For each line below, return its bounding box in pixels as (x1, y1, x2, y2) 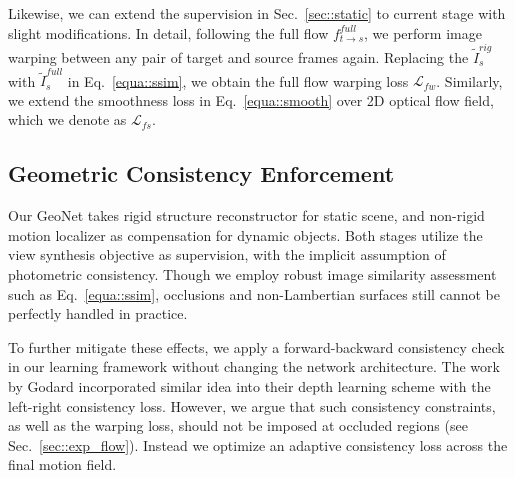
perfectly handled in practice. (8, 303, 188, 324)
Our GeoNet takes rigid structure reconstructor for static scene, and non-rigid (8, 205, 485, 226)
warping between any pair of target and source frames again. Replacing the (8, 46, 469, 67)
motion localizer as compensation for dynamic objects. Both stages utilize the (8, 224, 483, 245)
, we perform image (364, 22, 482, 43)
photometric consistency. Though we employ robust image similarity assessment (8, 263, 497, 284)
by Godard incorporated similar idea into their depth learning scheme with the (8, 375, 491, 396)
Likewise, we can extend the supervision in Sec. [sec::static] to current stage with (8, 3, 506, 23)
